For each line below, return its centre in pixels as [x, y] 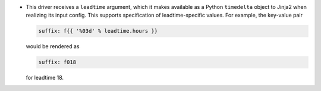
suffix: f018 [57, 62]
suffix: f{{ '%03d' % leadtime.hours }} [98, 31]
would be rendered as [53, 46]
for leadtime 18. [45, 78]
